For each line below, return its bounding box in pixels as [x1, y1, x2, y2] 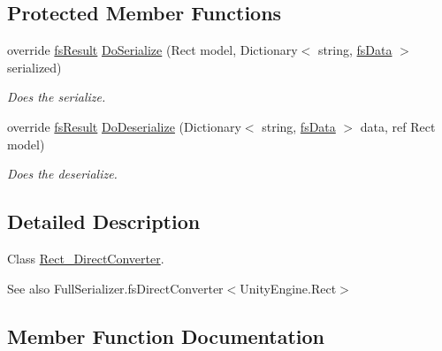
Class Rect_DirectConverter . [7, 248, 164, 267]
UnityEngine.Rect [240, 279, 337, 297]
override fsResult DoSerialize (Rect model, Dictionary [7, 41, 298, 59]
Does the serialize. [7, 88, 106, 106]
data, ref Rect [360, 117, 436, 135]
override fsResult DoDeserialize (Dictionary [7, 117, 241, 135]
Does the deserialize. [7, 164, 118, 183]
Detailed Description [7, 208, 201, 235]
